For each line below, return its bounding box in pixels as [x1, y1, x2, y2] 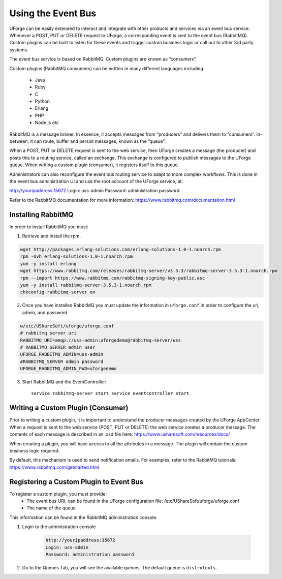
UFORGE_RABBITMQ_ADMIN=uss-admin [20, 351, 104, 357]
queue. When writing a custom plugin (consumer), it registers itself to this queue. [9, 162, 179, 168]
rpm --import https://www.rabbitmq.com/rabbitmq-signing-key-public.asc [20, 275, 205, 281]
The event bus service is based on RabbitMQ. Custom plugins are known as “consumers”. [9, 56, 197, 62]
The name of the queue [26, 505, 76, 511]
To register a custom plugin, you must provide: [9, 491, 107, 497]
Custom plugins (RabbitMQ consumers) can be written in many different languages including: [9, 65, 205, 71]
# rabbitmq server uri [20, 330, 77, 336]
